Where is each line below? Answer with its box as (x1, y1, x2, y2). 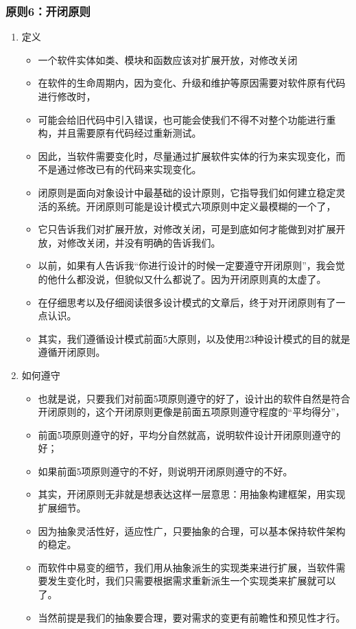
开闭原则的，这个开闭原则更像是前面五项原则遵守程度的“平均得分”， (38, 404, 345, 419)
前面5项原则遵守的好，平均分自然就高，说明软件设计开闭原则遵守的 (38, 427, 341, 442)
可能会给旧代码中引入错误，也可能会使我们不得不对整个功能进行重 (38, 112, 336, 126)
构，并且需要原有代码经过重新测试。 (38, 126, 202, 140)
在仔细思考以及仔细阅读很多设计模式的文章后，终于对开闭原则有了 (38, 295, 336, 309)
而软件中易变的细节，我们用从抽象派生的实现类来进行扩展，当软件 (38, 560, 336, 574)
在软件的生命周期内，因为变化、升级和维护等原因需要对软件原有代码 (38, 76, 346, 90)
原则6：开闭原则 (5, 2, 91, 19)
